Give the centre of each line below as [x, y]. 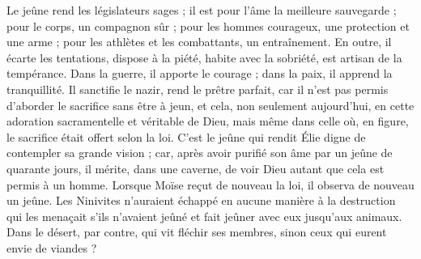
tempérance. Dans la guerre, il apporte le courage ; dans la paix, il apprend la [200, 73]
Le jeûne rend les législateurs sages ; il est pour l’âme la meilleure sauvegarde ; [202, 10]
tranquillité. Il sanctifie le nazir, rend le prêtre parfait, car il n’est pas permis [198, 89]
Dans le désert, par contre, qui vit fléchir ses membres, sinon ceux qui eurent [197, 232]
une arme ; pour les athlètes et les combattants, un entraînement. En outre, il [199, 42]
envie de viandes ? [52, 247]
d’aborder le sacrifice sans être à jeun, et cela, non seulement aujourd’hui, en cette [210, 105]
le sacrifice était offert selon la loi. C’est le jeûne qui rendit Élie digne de [186, 136]
